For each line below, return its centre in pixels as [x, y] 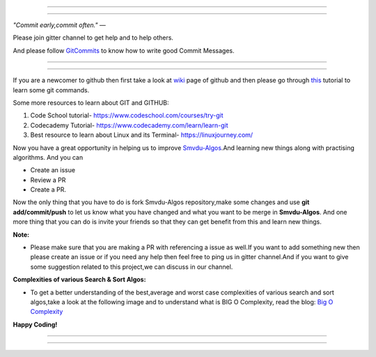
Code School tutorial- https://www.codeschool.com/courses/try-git [127, 115]
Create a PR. [48, 190]
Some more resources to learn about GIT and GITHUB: [91, 102]
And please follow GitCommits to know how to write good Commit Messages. [124, 50]
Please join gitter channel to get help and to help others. [93, 38]
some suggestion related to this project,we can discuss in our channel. [132, 267]
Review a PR [48, 180]
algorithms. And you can [48, 157]
